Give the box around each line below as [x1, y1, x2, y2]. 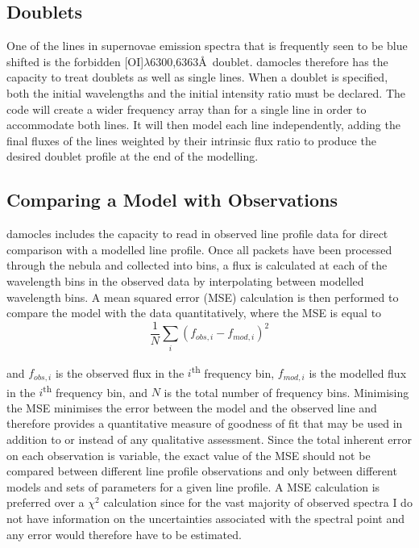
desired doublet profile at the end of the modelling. [6, 148, 259, 165]
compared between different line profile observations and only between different [6, 462, 397, 479]
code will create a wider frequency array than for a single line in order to [6, 100, 367, 117]
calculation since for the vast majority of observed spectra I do [103, 494, 413, 511]
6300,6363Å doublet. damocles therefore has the [150, 52, 388, 69]
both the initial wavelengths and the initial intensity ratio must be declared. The [6, 84, 405, 101]
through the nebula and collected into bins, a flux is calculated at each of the [6, 257, 388, 274]
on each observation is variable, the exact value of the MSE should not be [6, 446, 371, 463]
